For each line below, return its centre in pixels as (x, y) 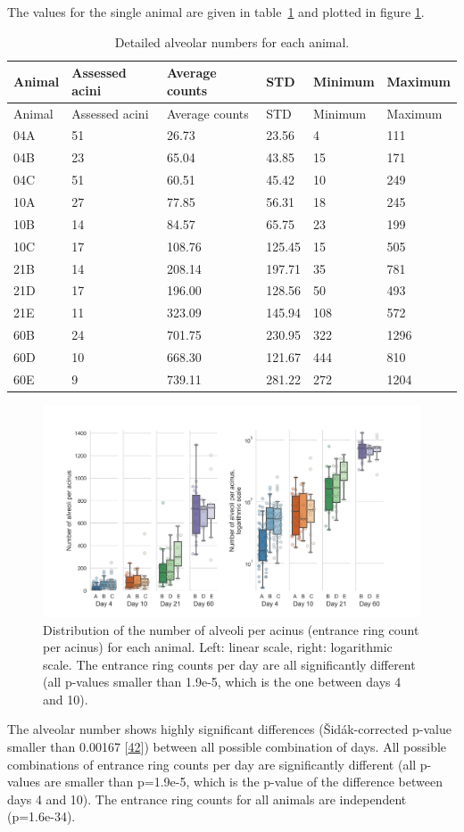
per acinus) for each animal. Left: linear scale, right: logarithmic (218, 647)
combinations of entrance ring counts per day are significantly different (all (212, 764)
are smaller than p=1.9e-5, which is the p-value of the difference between (243, 782)
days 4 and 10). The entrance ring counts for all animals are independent (207, 799)
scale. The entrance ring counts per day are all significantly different (229, 664)
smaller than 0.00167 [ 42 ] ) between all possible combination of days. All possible (227, 747)
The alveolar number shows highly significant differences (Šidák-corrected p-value (229, 729)
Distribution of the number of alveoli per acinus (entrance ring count (231, 629)
